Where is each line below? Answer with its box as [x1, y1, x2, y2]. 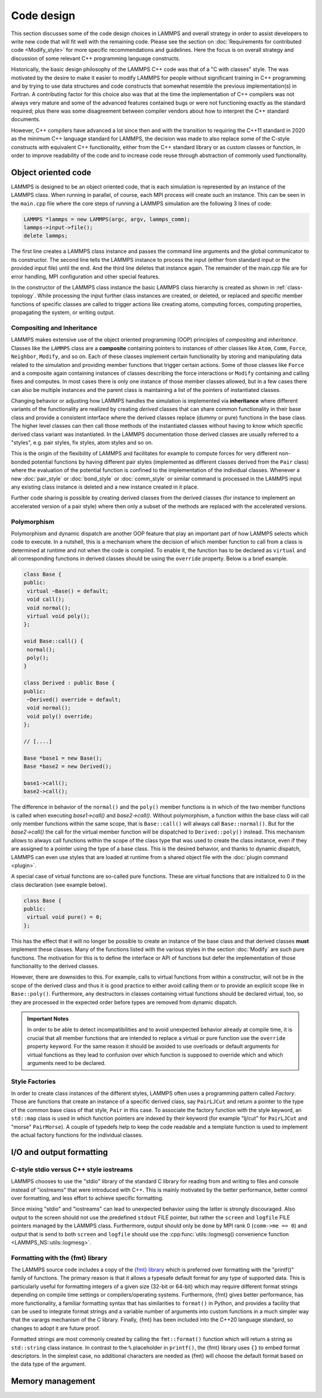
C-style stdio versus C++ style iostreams [11, 1165, 134, 1174]
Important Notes [27, 1015, 69, 1022]
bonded [11, 458, 30, 465]
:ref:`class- [275, 284, 303, 291]
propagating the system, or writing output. [11, 309, 115, 316]
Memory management [11, 1376, 95, 1387]
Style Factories [11, 1077, 56, 1085]
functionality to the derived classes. [11, 962, 99, 970]
